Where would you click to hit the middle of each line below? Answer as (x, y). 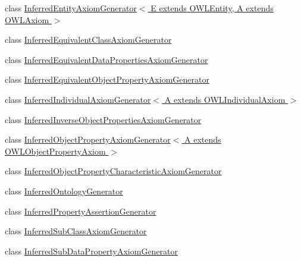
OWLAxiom (27, 19)
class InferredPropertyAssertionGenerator (81, 211)
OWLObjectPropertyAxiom (55, 151)
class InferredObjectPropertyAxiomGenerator (88, 139)
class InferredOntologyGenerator (64, 191)
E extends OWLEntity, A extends (212, 8)
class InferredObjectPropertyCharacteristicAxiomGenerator (113, 171)
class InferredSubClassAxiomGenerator (76, 231)
